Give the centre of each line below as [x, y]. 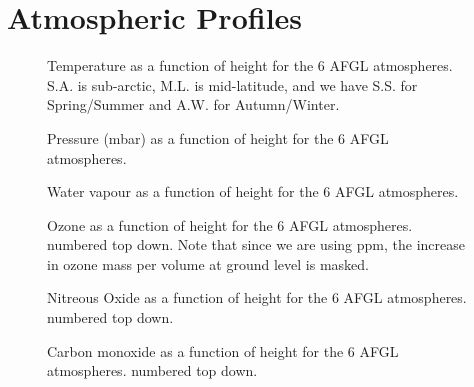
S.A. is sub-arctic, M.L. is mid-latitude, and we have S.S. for [232, 84]
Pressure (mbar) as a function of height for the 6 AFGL [218, 137]
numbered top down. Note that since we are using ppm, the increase [256, 244]
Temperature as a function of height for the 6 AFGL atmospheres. [250, 65]
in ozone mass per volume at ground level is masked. [208, 263]
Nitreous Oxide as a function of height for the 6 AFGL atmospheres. [257, 297]
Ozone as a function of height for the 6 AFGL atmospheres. [230, 224]
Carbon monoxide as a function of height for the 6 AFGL [223, 350]
